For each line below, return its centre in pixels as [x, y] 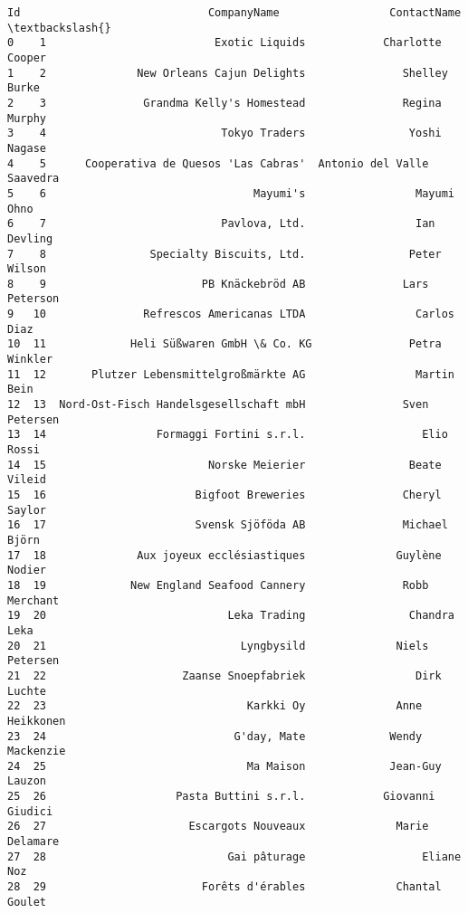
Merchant [33, 600]
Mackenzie [37, 751]
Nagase [27, 148]
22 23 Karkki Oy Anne [215, 706]
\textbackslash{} [59, 28]
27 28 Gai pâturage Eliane [234, 856]
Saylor [27, 510]
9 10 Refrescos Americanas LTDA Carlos [231, 314]
